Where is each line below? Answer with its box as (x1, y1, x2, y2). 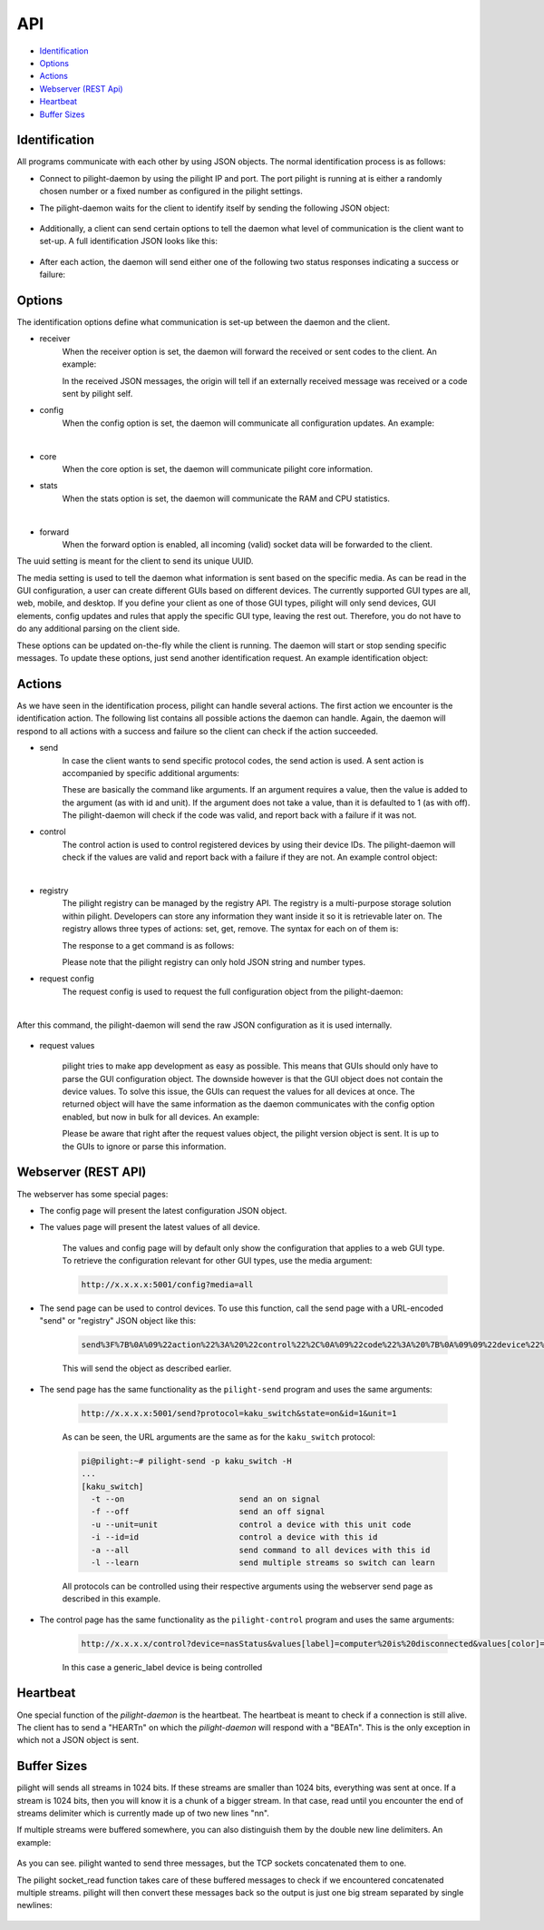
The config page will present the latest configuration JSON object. (39, 1205, 287, 1216)
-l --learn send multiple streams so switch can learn (91, 1557, 435, 1568)
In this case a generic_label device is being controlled (62, 1661, 263, 1672)
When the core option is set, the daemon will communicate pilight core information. (62, 463, 374, 474)
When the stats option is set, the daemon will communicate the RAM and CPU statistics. (62, 493, 390, 504)
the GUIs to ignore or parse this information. (62, 1140, 227, 1152)
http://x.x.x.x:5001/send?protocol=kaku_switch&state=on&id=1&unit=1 (81, 1408, 397, 1418)
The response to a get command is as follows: (62, 940, 235, 950)
